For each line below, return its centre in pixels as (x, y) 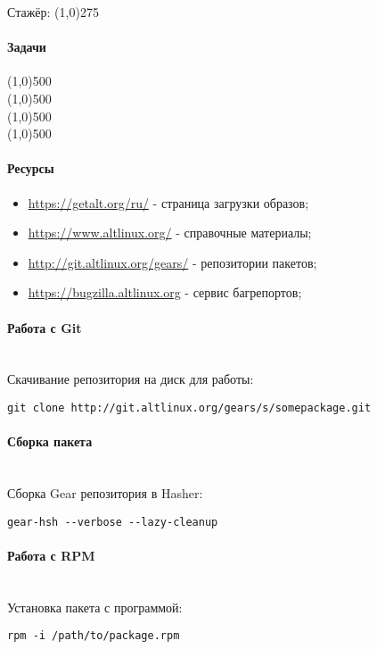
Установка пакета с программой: (95, 607)
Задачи (27, 47)
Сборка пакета (50, 441)
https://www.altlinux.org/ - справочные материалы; (170, 233)
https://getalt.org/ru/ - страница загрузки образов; (168, 202)
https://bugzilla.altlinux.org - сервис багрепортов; (165, 292)
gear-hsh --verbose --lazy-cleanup (113, 522)
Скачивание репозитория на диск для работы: (131, 379)
